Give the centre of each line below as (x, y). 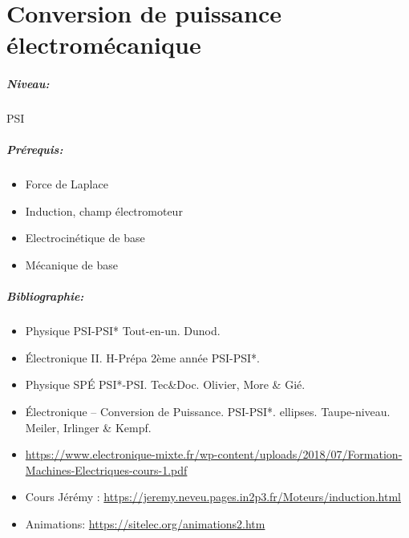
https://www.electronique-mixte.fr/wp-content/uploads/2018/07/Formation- (214, 454)
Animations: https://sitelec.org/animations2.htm (145, 523)
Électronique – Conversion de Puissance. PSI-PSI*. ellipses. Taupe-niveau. (208, 411)
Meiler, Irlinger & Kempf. (88, 427)
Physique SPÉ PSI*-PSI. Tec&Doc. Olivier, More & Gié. (165, 384)
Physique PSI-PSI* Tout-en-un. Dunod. (123, 331)
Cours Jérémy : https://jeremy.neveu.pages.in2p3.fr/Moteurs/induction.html (213, 497)
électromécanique (104, 44)
